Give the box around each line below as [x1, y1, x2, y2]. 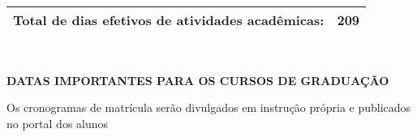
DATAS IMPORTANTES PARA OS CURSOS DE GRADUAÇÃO [6, 71, 389, 88]
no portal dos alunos [6, 114, 109, 131]
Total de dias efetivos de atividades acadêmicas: [13, 11, 325, 29]
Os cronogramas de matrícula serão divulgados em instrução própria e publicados [6, 99, 411, 116]
